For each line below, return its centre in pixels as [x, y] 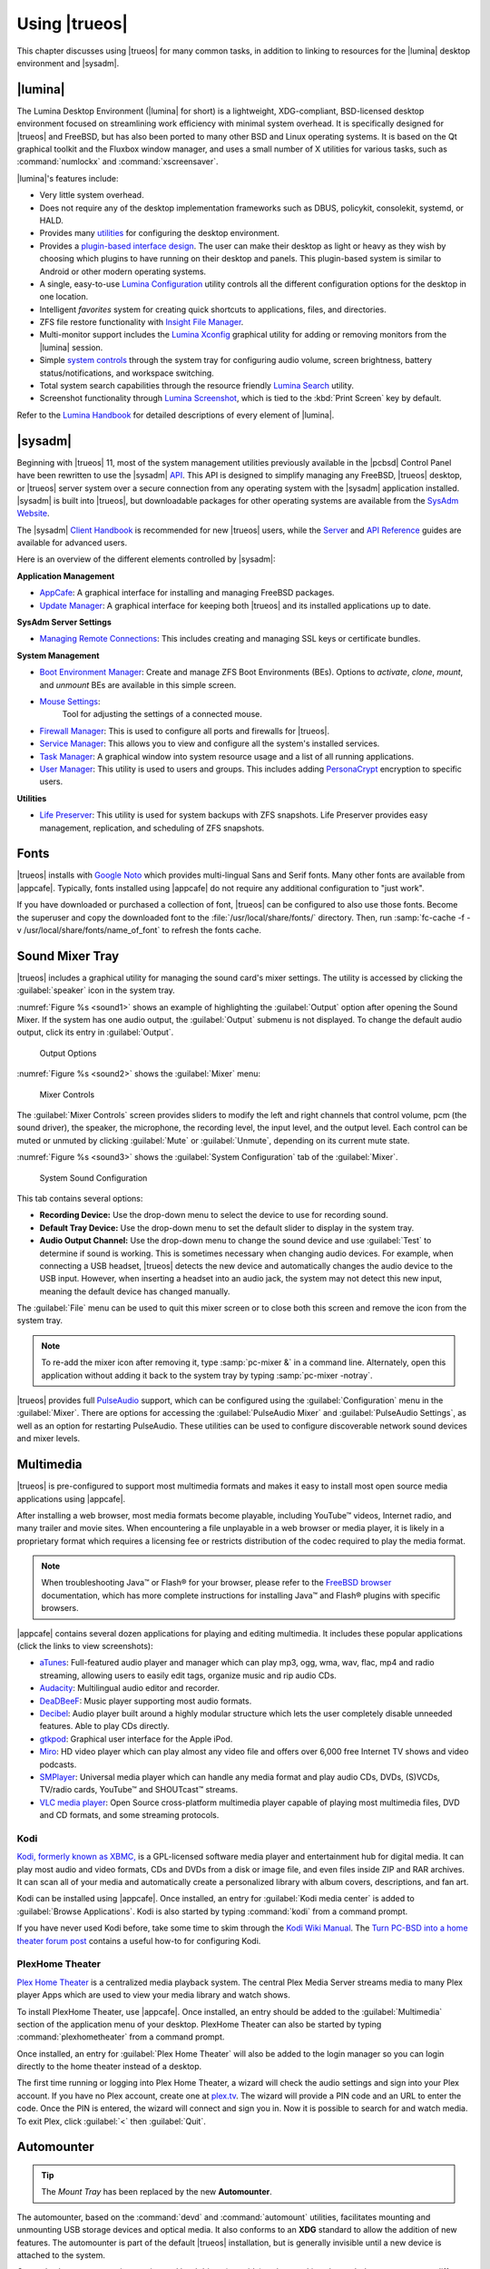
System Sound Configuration [93, 1178]
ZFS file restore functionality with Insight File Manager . [142, 322]
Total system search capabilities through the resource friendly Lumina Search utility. [196, 386]
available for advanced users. [72, 543]
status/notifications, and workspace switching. [127, 373]
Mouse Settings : [70, 701]
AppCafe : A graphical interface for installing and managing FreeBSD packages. [187, 593]
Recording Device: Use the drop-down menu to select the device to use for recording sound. [214, 1215]
